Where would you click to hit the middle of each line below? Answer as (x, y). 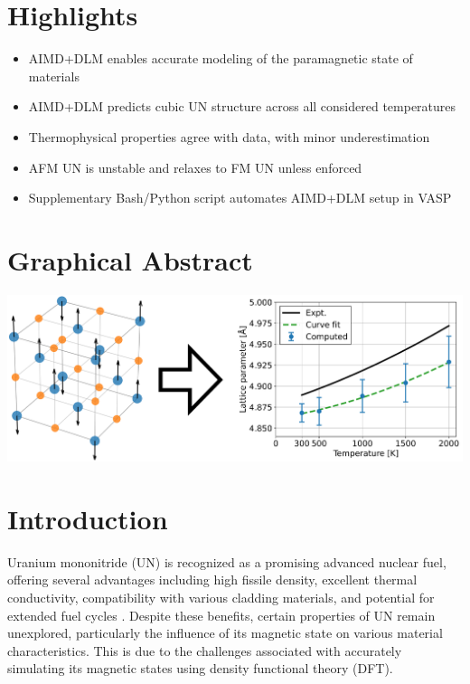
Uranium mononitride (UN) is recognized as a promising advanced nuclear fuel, (227, 561)
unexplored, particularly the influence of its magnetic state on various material (225, 633)
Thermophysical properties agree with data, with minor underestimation (229, 136)
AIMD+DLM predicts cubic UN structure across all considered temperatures (242, 106)
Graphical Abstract (130, 259)
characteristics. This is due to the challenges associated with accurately (205, 650)
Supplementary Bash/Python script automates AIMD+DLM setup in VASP (240, 198)
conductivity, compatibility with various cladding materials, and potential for (221, 597)
